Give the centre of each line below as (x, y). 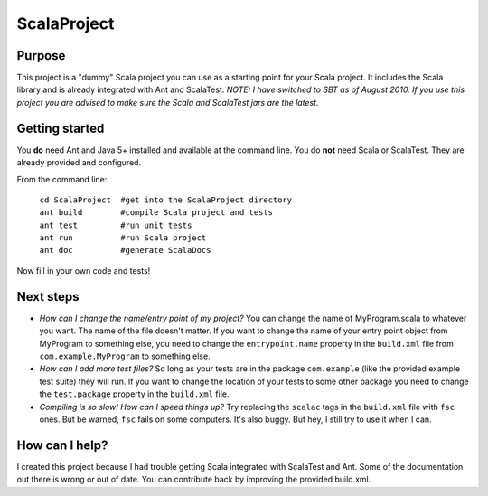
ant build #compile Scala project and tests (156, 213)
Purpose (41, 56)
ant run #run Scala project (123, 238)
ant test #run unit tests (116, 225)
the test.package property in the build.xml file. (134, 394)
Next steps (48, 297)
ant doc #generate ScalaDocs (125, 250)
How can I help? (62, 445)
